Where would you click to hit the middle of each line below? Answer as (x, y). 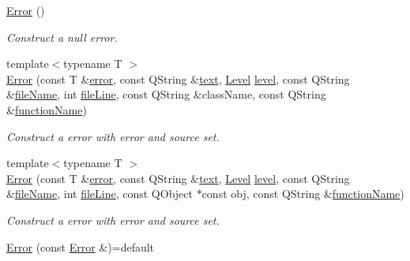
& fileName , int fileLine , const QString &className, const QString (166, 94)
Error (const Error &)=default (81, 246)
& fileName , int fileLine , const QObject (100, 194)
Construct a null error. (62, 37)
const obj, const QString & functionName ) (303, 194)
